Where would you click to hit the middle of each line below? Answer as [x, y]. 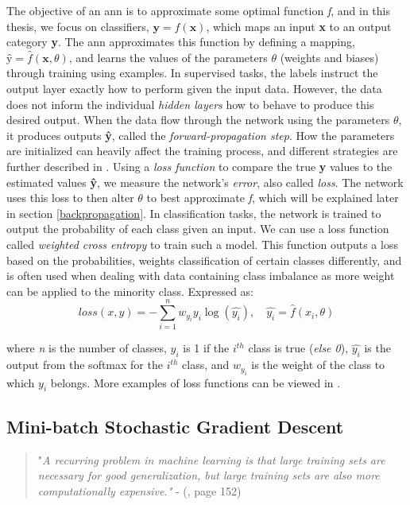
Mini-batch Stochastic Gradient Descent [175, 426]
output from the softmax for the [85, 365]
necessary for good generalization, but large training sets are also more [209, 475]
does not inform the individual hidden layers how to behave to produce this [190, 104]
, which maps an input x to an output [299, 26]
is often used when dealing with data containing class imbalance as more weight [201, 276]
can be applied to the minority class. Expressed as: [130, 291]
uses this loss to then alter [70, 198]
